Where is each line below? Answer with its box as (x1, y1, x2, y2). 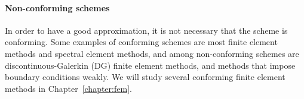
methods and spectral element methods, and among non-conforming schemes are (5, 47, 299, 59)
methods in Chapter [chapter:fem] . (5, 82, 132, 94)
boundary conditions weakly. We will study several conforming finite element (5, 71, 285, 83)
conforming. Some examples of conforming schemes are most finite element (5, 36, 278, 48)
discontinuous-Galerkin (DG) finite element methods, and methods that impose (5, 59, 296, 71)
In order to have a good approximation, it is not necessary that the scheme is (5, 24, 288, 36)
